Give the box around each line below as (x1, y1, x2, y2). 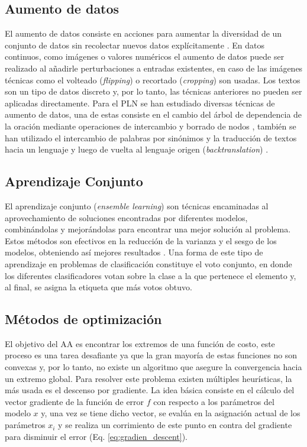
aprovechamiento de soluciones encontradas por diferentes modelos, (5, 211, 248, 223)
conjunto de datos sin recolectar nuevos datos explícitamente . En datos (5, 38, 264, 51)
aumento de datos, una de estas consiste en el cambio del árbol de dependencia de (5, 108, 302, 121)
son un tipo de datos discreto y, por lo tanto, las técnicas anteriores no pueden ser (5, 85, 302, 98)
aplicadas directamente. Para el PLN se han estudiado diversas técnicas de (5, 96, 275, 109)
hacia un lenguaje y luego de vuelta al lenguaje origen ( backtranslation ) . (5, 143, 269, 156)
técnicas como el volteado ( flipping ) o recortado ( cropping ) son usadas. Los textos (5, 73, 300, 86)
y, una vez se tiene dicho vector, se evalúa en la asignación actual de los (41, 407, 300, 419)
